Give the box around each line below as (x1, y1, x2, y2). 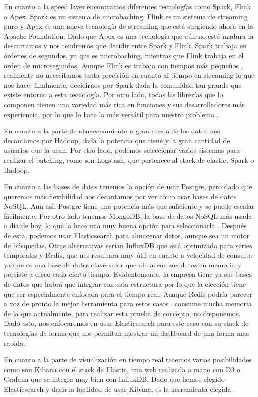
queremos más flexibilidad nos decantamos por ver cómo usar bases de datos (4, 191, 237, 201)
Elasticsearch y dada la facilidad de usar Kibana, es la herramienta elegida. (4, 383, 233, 394)
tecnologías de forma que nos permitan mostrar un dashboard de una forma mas (4, 328, 249, 338)
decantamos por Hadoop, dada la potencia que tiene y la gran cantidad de (4, 135, 230, 145)
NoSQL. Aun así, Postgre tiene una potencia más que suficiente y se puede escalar (4, 201, 255, 211)
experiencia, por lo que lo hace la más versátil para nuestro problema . (4, 109, 219, 119)
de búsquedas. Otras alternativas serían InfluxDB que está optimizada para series (4, 240, 252, 250)
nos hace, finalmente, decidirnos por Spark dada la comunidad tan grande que (4, 79, 242, 90)
